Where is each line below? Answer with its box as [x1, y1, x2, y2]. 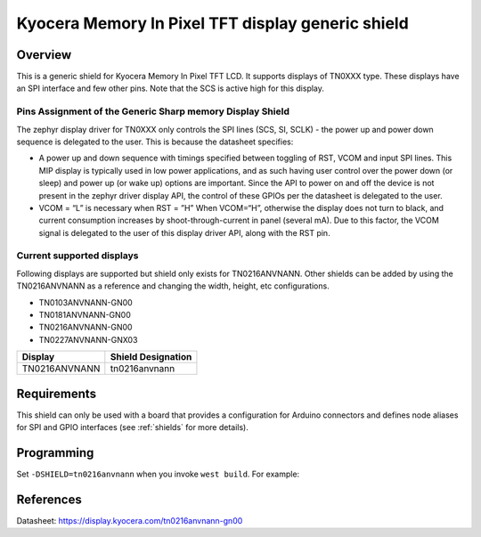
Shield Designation [110, 351, 192, 363]
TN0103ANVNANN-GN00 [38, 297, 133, 307]
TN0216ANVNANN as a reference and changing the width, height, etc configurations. [16, 281, 330, 291]
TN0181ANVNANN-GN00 [38, 310, 131, 321]
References [16, 492, 82, 507]
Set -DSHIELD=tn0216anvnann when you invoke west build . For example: [16, 468, 300, 480]
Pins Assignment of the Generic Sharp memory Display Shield [16, 105, 289, 118]
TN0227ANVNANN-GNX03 [38, 334, 138, 345]
